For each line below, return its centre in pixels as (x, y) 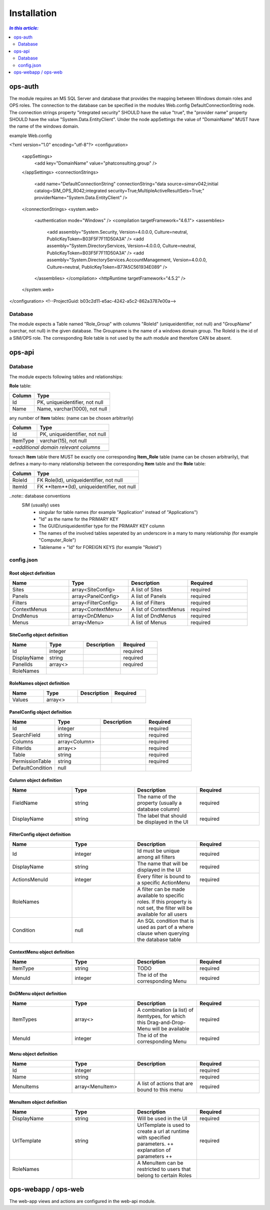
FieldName (25, 803)
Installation (33, 13)
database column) (158, 809)
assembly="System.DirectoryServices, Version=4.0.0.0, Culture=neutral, (121, 246)
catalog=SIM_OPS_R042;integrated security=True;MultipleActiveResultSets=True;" (119, 191)
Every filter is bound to (164, 876)
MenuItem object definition (38, 1102)
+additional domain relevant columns (56, 447)
